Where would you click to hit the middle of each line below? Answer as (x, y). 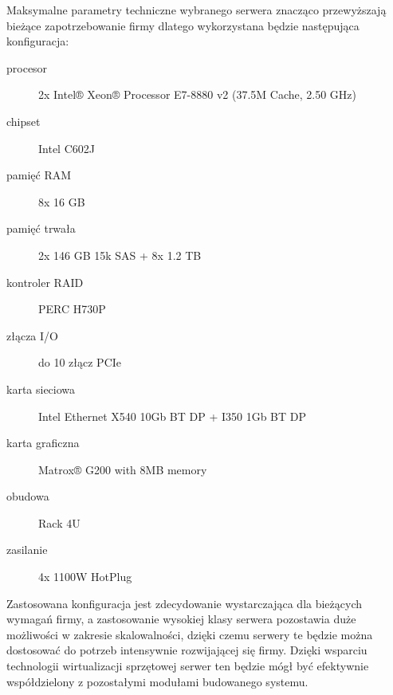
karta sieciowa (41, 389)
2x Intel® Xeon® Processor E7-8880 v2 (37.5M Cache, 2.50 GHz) (197, 94)
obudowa (28, 496)
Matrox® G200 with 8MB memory (123, 469)
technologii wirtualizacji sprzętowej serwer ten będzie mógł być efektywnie (188, 666)
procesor (27, 67)
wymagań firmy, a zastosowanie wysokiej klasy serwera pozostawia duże (181, 619)
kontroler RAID (45, 282)
